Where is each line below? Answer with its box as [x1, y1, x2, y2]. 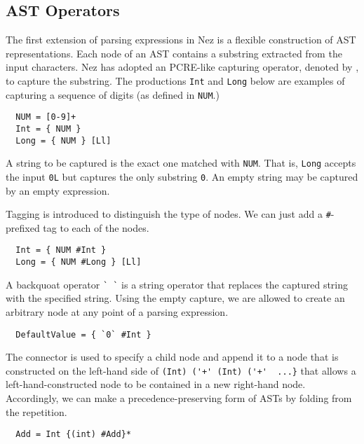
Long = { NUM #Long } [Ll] [15, 257, 142, 268]
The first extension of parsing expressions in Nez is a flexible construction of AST [6, 32, 356, 47]
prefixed [6, 220, 40, 235]
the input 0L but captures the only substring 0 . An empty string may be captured [6, 169, 358, 183]
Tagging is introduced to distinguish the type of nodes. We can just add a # [6, 207, 331, 221]
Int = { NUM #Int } [15, 245, 107, 256]
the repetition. [6, 404, 67, 419]
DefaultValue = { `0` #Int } [15, 329, 151, 340]
